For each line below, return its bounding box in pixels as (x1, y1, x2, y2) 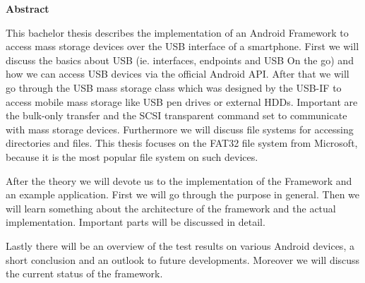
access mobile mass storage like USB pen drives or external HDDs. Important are (6, 94, 358, 109)
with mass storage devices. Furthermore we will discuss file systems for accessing (6, 121, 354, 136)
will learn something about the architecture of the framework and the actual (6, 200, 336, 215)
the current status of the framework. (6, 266, 163, 281)
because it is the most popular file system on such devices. (6, 149, 258, 164)
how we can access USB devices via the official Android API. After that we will (6, 66, 349, 81)
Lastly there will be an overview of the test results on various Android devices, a (6, 238, 354, 253)
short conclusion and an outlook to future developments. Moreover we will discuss (6, 252, 360, 267)
